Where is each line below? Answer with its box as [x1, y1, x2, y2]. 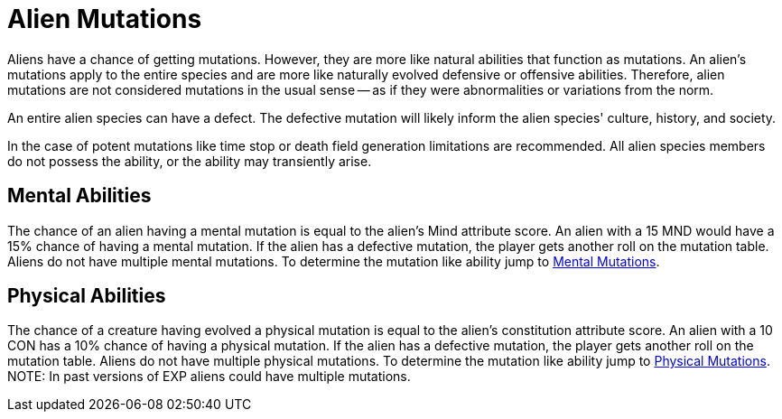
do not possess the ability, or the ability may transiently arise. [7, 153, 372, 169]
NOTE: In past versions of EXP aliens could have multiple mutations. [7, 368, 411, 385]
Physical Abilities [7, 284, 166, 308]
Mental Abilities [7, 184, 152, 208]
